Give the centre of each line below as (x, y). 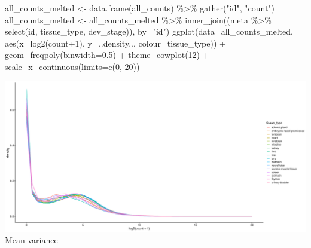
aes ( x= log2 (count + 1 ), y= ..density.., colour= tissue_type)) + (115, 43)
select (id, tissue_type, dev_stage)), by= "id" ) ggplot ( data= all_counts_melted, (149, 31)
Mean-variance (31, 240)
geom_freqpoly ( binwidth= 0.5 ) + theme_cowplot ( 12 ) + (107, 55)
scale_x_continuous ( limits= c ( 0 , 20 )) (72, 66)
